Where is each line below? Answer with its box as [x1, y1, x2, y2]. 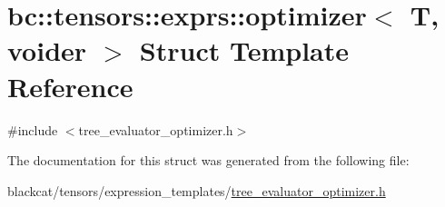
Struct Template [139, 32, 349, 69]
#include [7, 120, 58, 139]
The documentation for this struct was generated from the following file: [7, 151, 410, 170]
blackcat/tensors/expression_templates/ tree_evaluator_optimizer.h [7, 181, 386, 200]
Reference [7, 67, 133, 104]
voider [7, 32, 87, 69]
